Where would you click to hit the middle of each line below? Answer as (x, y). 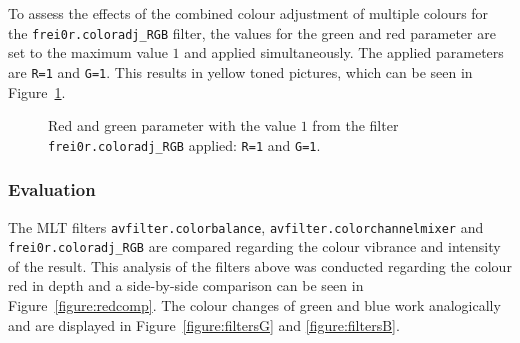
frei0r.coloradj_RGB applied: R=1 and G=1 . (184, 144)
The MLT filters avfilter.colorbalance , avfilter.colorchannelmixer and (246, 226)
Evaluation (52, 189)
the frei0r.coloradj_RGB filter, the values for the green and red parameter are (252, 32)
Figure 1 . (37, 91)
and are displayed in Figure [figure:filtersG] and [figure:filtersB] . (204, 324)
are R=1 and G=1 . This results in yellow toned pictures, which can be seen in (240, 71)
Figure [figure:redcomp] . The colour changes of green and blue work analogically (254, 305)
